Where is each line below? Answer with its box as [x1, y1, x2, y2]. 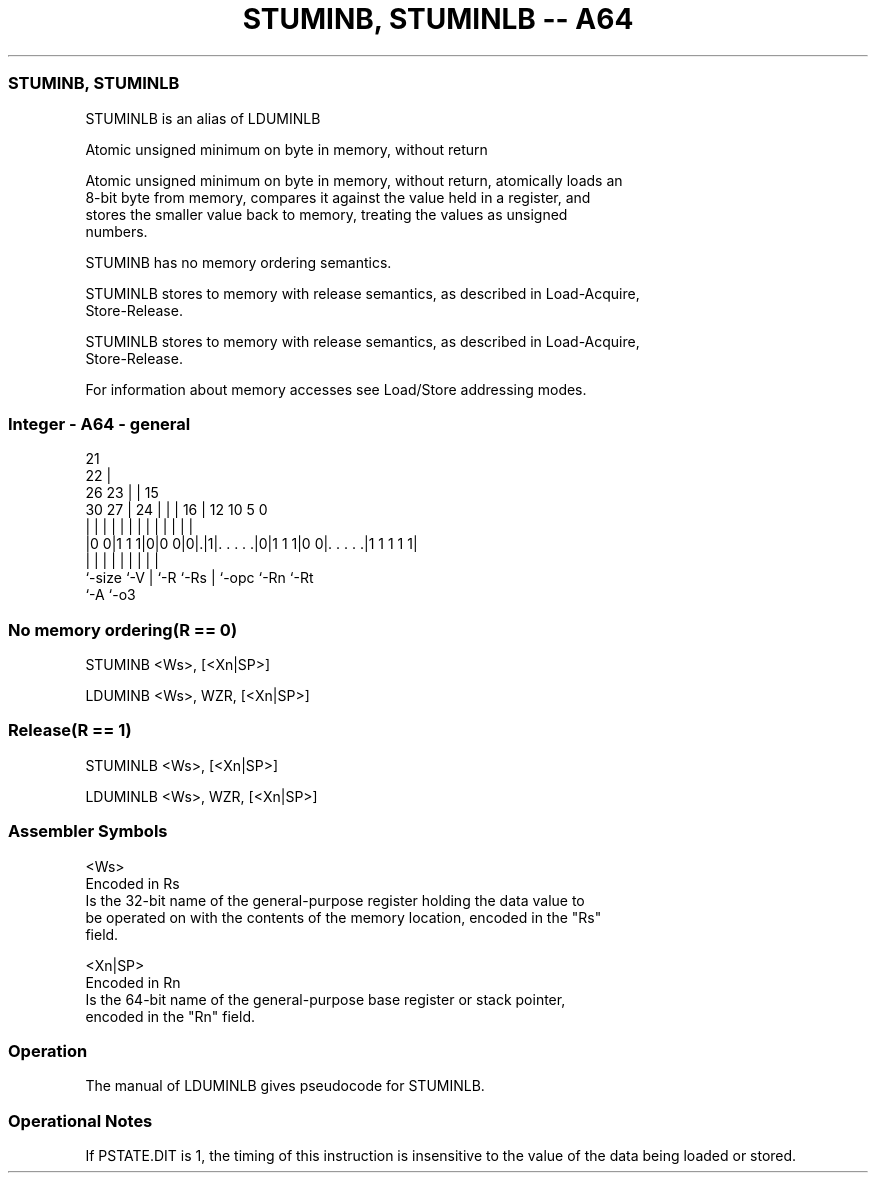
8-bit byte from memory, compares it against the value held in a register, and [85, 188, 591, 206]
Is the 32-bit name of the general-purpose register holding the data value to [85, 891, 585, 909]
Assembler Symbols [8, 821, 168, 842]
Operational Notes [8, 1110, 153, 1131]
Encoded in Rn [85, 973, 181, 991]
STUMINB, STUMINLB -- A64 [242, 2, 634, 36]
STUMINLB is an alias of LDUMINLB [85, 109, 321, 127]
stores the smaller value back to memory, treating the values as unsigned [85, 205, 568, 223]
